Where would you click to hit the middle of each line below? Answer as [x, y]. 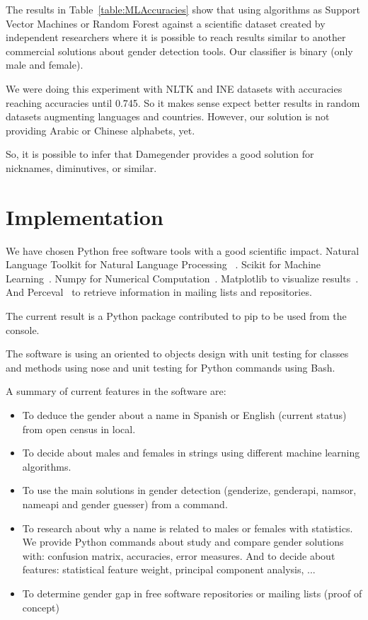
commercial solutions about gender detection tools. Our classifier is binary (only [179, 51]
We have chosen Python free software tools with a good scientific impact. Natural [183, 250]
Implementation [85, 216]
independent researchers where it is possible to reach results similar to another [176, 37]
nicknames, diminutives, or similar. [81, 167]
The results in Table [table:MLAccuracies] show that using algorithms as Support [183, 9]
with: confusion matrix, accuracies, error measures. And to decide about [179, 555]
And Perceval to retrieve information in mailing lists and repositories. [159, 292]
